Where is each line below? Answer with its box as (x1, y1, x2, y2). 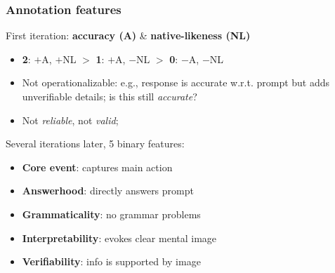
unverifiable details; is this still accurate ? (22, 89, 197, 103)
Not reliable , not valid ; (22, 112, 119, 127)
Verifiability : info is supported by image (22, 254, 201, 269)
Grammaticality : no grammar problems (22, 206, 201, 221)
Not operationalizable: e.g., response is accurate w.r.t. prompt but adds (22, 75, 330, 90)
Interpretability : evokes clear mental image (22, 230, 217, 245)
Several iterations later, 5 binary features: (6, 136, 185, 151)
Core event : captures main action (22, 159, 173, 174)
